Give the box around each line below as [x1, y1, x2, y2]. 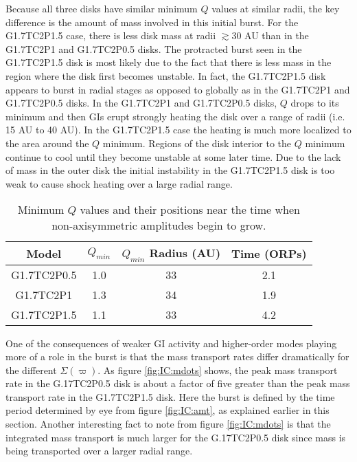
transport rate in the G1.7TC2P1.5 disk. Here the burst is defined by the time [5, 389, 335, 404]
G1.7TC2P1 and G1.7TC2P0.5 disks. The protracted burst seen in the [5, 41, 302, 56]
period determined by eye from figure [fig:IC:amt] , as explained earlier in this [5, 403, 330, 417]
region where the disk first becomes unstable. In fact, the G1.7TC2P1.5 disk [5, 68, 326, 82]
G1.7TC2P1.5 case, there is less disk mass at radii [5, 28, 216, 43]
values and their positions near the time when [80, 201, 300, 218]
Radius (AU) [149, 245, 221, 261]
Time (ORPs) [231, 245, 307, 261]
